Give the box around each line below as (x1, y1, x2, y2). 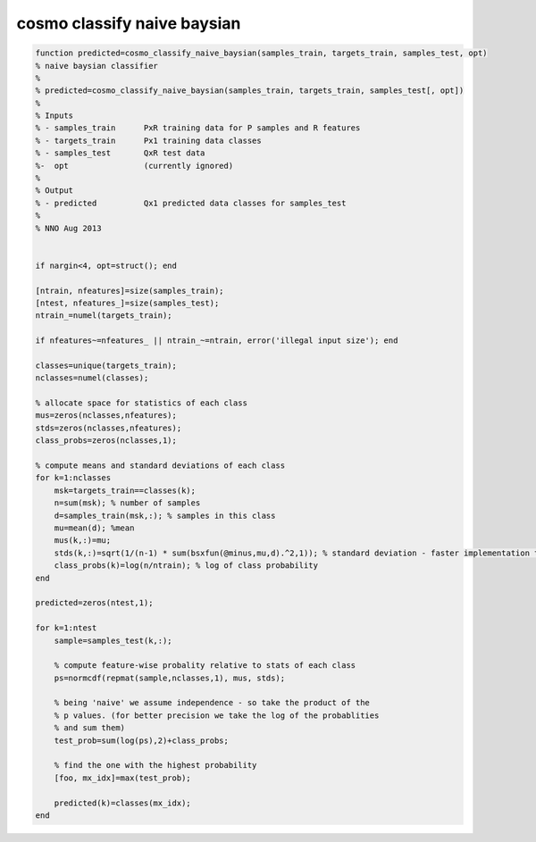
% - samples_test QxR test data (35, 148, 205, 158)
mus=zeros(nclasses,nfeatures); (35, 411, 178, 421)
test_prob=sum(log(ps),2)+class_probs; (54, 735, 230, 746)
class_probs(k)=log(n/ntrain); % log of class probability (54, 561, 319, 571)
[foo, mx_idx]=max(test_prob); (54, 772, 191, 783)
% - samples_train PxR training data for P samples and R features (35, 123, 361, 133)
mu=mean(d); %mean (54, 522, 135, 533)
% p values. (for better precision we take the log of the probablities (54, 710, 380, 721)
